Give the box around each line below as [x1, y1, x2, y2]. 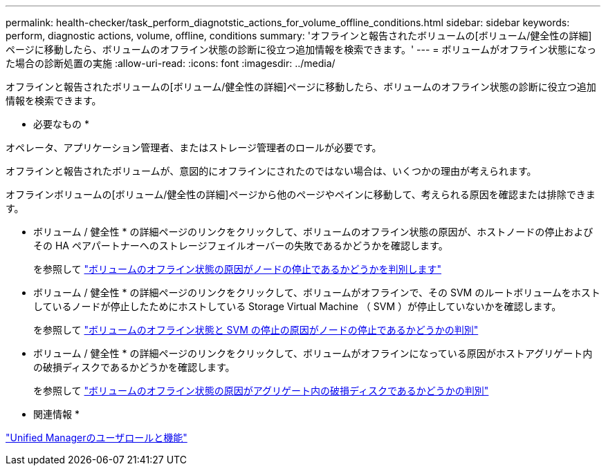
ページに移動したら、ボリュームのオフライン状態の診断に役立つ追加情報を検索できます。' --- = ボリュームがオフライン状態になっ [6, 44, 597, 55]
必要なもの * [33, 118, 89, 130]
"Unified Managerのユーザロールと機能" [6, 432, 187, 443]
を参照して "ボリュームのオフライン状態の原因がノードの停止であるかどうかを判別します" [33, 263, 442, 275]
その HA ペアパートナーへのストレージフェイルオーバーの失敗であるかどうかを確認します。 [33, 240, 448, 251]
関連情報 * [33, 408, 80, 420]
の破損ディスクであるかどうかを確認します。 [33, 361, 235, 373]
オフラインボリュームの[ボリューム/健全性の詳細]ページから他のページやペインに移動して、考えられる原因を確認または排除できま [6, 189, 596, 200]
